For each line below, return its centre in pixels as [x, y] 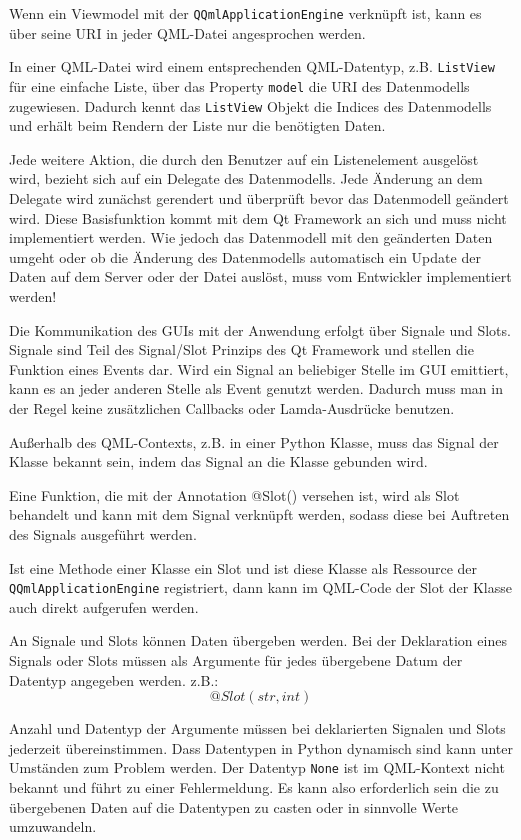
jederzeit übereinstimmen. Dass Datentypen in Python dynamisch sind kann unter [261, 747]
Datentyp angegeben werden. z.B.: [114, 679]
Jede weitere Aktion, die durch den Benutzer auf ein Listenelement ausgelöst [244, 158]
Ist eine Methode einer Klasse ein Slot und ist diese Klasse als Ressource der [243, 567]
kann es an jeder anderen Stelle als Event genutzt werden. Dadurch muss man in [256, 388]
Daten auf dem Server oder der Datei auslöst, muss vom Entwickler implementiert [260, 276]
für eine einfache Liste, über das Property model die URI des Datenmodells [239, 85]
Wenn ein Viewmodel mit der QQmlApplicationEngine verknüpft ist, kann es [245, 13]
